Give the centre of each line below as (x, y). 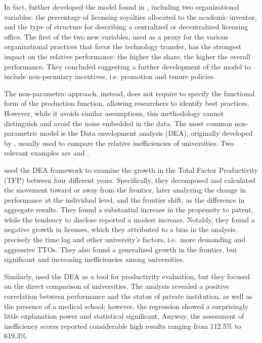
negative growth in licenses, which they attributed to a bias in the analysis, (121, 229)
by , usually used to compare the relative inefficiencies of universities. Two (119, 143)
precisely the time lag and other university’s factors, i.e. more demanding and (125, 239)
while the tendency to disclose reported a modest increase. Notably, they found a (129, 219)
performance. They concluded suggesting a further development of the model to (127, 66)
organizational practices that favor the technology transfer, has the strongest (123, 46)
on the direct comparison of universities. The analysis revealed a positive (117, 286)
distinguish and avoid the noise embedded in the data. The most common (118, 123)
